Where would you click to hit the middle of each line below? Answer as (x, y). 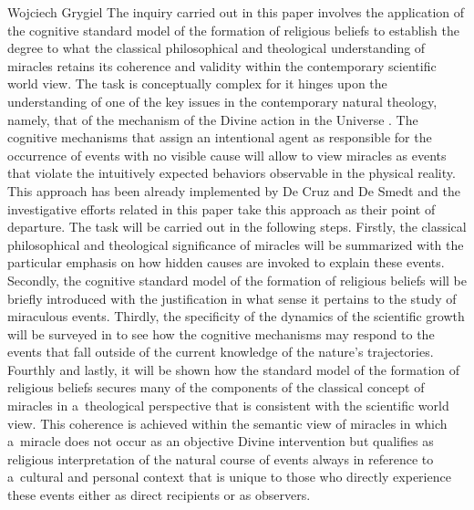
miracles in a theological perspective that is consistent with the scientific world (228, 406)
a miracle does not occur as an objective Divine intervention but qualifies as (221, 441)
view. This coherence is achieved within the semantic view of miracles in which (227, 423)
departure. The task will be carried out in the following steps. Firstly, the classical (237, 227)
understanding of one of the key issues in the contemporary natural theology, (222, 101)
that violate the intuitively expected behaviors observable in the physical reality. (232, 173)
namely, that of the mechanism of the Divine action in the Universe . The (213, 119)
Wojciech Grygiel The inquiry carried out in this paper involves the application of (236, 12)
